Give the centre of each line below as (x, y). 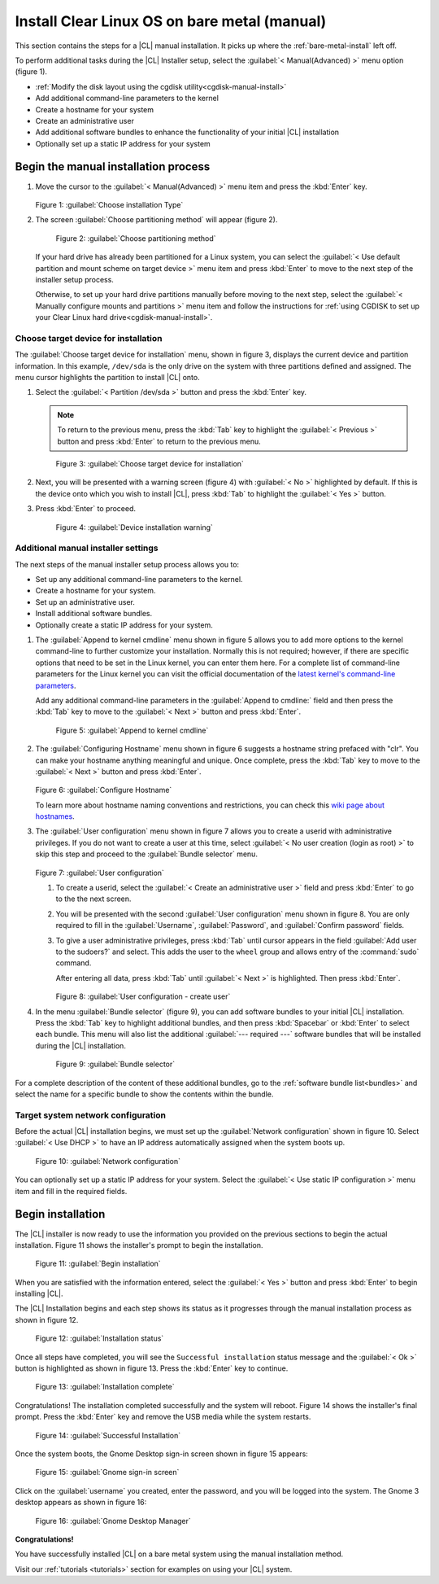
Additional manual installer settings (87, 548)
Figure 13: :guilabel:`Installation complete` (105, 1387)
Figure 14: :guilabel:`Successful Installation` (108, 1435)
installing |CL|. (39, 1293)
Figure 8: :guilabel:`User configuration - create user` (143, 996)
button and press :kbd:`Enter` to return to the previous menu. (159, 441)
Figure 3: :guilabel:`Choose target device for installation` (150, 463)
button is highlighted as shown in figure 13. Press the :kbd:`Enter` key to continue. (152, 1368)
